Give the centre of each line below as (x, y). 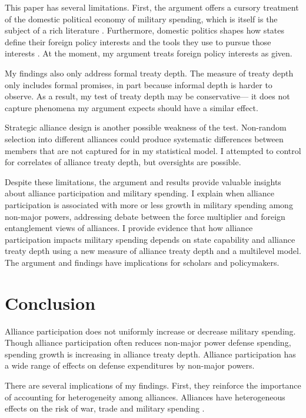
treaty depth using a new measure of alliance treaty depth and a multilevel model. (153, 251)
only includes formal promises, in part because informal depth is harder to (139, 84)
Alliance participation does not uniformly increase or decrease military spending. (150, 331)
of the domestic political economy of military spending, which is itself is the (141, 19)
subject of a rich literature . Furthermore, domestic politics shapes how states (145, 30)
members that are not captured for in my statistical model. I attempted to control (153, 150)
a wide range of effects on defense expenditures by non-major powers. (130, 365)
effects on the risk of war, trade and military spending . (105, 408)
